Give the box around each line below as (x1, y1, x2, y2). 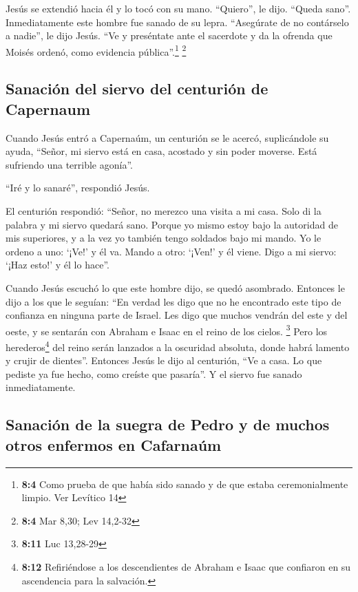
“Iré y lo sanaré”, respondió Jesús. (6, 180, 150, 195)
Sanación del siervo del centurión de (6, 78, 268, 99)
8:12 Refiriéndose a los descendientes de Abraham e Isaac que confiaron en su (21, 560, 351, 573)
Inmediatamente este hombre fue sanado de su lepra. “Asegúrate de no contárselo (6, 14, 349, 29)
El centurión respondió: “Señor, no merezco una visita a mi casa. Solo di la (6, 204, 322, 218)
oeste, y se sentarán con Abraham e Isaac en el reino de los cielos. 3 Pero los (6, 321, 328, 338)
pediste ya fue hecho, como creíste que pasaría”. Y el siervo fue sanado (6, 366, 302, 381)
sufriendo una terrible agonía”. (6, 157, 133, 171)
